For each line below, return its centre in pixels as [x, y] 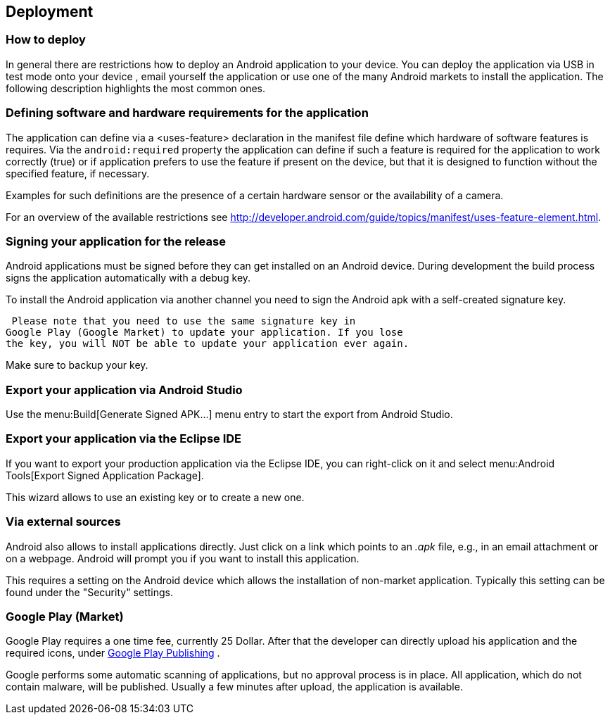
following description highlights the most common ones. [136, 88]
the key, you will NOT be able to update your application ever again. [208, 344]
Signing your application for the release [116, 241]
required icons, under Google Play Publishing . [113, 653]
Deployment [50, 12]
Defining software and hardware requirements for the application [187, 113]
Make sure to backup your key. [77, 365]
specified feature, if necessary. [78, 173]
